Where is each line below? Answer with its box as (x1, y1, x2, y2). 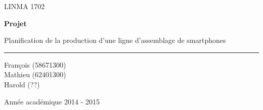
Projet (4, 18, 27, 28)
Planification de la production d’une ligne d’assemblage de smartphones (4, 35, 226, 45)
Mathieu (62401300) (4, 69, 66, 80)
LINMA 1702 (4, 1, 45, 11)
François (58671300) (4, 59, 66, 70)
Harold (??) (4, 79, 40, 89)
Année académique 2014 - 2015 (4, 96, 100, 106)
